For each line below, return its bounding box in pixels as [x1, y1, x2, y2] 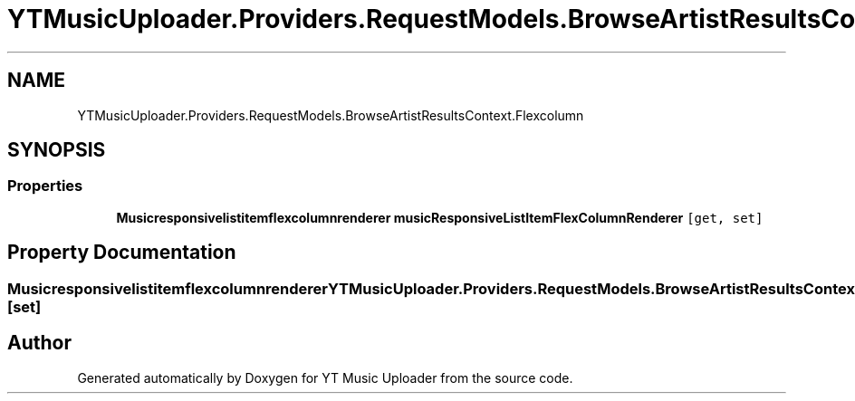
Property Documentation [7, 241, 236, 264]
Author [7, 331, 72, 355]
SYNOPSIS [7, 138, 106, 162]
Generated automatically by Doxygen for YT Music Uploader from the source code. [77, 369, 573, 386]
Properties [7, 177, 83, 196]
